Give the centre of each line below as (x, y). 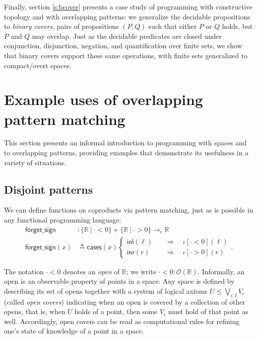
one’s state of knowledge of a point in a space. (74, 331)
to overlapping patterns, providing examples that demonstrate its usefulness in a (126, 153)
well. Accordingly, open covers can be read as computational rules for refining (122, 321)
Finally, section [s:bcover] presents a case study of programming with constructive (128, 6)
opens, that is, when (35, 311)
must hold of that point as (208, 311)
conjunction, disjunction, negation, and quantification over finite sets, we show (123, 46)
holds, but (237, 26)
